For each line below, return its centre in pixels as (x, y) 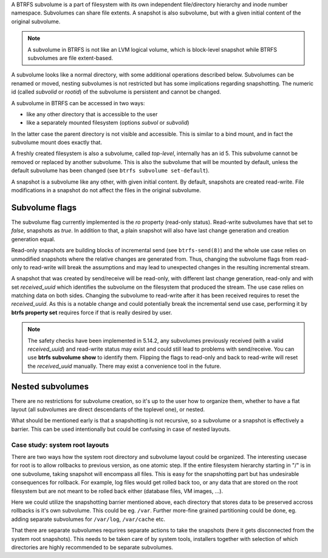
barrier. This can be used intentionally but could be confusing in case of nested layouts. (121, 429)
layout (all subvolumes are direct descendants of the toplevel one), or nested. (108, 410)
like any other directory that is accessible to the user (92, 114)
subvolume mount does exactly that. (57, 142)
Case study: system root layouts (60, 445)
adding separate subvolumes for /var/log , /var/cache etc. (88, 519)
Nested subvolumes (50, 386)
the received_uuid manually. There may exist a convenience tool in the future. (125, 366)
